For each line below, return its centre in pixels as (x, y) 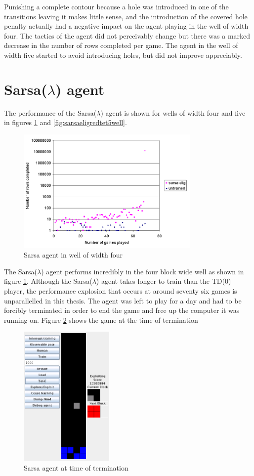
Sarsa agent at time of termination (76, 467)
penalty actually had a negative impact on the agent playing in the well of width (126, 26)
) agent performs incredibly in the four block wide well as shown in (143, 271)
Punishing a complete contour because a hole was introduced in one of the (116, 6)
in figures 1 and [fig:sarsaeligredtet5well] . (65, 122)
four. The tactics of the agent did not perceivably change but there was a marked (127, 35)
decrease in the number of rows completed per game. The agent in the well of (121, 45)
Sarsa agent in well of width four (73, 255)
